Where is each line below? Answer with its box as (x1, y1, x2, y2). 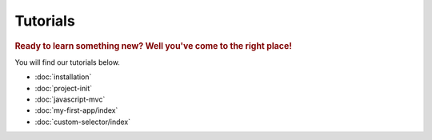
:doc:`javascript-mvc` (34, 94, 106, 104)
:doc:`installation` (34, 72, 92, 82)
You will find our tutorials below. (14, 57, 120, 67)
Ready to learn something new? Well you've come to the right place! (14, 40, 292, 51)
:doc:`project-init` (34, 83, 93, 93)
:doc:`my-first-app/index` (34, 106, 118, 115)
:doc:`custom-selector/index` (34, 117, 131, 126)
